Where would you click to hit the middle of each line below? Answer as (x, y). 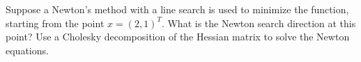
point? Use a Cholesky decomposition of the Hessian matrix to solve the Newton (178, 37)
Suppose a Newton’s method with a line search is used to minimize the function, (177, 9)
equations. (27, 50)
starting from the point (55, 23)
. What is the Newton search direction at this (259, 23)
